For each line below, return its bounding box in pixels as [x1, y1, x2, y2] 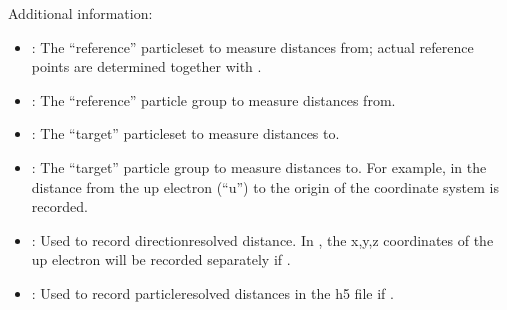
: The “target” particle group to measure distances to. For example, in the [31, 156, 487, 177]
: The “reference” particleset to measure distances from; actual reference [31, 36, 474, 57]
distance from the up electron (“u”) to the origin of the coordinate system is [31, 176, 499, 197]
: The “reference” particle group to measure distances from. [31, 89, 396, 110]
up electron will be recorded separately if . [31, 249, 291, 270]
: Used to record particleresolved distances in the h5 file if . [31, 282, 394, 303]
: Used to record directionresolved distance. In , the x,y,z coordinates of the [31, 229, 494, 250]
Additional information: [8, 3, 153, 23]
